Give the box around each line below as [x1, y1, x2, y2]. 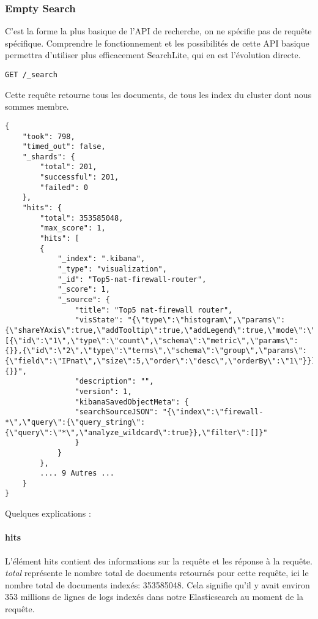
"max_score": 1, [40, 224, 106, 233]
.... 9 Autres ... [40, 469, 114, 478]
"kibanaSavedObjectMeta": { [75, 397, 189, 406]
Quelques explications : [5, 507, 91, 520]
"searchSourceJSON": [75, 408, 158, 417]
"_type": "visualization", [57, 265, 167, 274]
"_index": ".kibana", [57, 254, 146, 264]
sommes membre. [5, 100, 69, 113]
